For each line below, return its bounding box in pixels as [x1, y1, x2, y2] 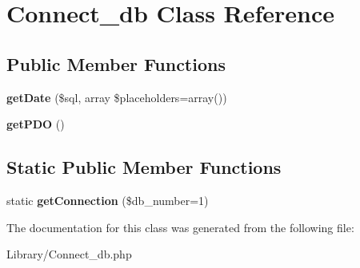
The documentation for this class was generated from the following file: [6, 219, 354, 235]
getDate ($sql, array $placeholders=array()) [6, 89, 227, 105]
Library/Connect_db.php [6, 246, 132, 262]
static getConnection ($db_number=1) [6, 191, 209, 208]
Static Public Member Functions [6, 155, 282, 179]
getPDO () [6, 116, 65, 132]
